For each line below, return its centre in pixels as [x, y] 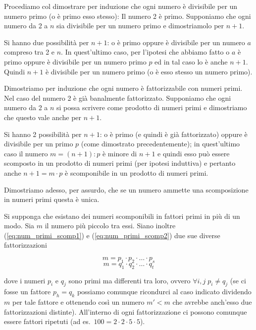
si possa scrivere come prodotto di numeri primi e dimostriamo [152, 107]
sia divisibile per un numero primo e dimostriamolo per [140, 26]
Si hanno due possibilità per [47, 42]
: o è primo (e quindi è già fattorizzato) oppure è [174, 134]
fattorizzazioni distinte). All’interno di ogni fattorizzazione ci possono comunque [126, 311]
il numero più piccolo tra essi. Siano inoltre [110, 226]
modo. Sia [19, 226]
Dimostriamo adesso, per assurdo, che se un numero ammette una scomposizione [126, 189]
